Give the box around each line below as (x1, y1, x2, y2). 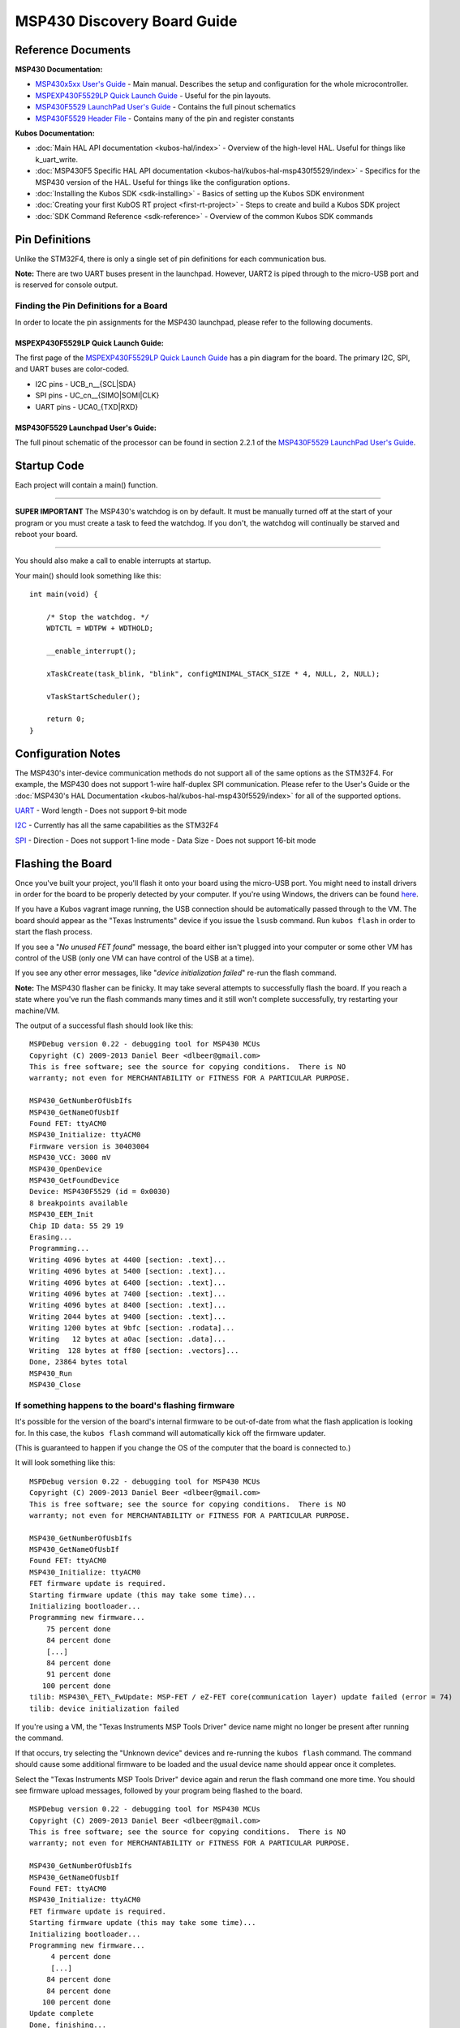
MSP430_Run (29, 1368, 73, 1378)
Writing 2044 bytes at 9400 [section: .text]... (29, 1312, 226, 1321)
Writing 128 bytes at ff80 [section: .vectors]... (29, 1346, 239, 1355)
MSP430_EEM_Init (29, 1209, 94, 1219)
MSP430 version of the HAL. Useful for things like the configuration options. (35, 177, 290, 187)
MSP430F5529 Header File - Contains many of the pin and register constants (35, 114, 294, 123)
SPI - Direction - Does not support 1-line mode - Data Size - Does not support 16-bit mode (15, 836, 316, 845)
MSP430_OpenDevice (29, 1164, 103, 1174)
